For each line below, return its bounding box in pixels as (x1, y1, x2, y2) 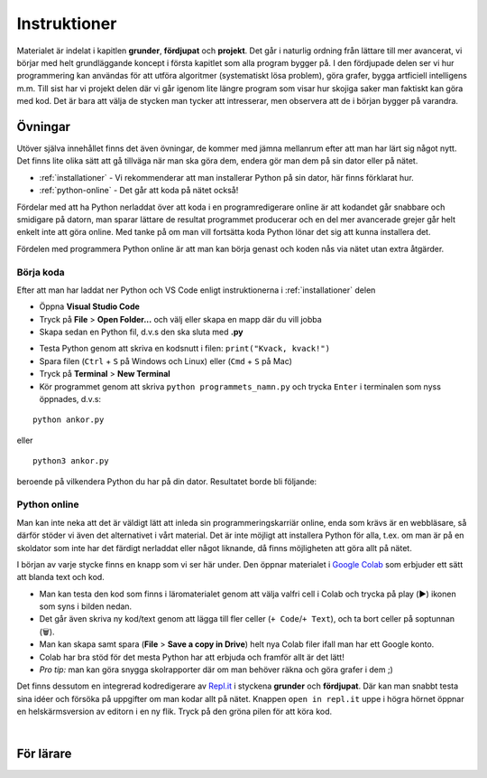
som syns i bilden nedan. (39, 601, 133, 612)
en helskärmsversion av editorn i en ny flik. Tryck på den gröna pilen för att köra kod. (16, 706, 333, 717)
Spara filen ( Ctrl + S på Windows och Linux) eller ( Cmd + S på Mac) (39, 355, 293, 366)
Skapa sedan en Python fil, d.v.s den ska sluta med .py (39, 326, 243, 338)
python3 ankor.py (32, 456, 109, 466)
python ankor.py (32, 415, 105, 425)
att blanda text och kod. (16, 572, 106, 583)
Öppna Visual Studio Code (39, 301, 140, 312)
